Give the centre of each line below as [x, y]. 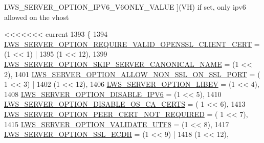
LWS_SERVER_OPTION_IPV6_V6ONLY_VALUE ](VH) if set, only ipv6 [125, 7]
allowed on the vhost [37, 17]
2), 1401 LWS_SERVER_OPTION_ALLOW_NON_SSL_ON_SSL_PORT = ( [132, 74]
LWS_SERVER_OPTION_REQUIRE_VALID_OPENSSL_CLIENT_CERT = [132, 44]
